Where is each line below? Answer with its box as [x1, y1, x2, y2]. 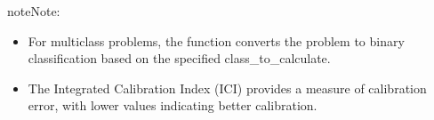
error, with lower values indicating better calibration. [28, 96, 317, 115]
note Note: [7, 2, 60, 20]
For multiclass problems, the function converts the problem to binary [28, 31, 405, 50]
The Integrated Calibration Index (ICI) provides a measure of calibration [28, 78, 427, 97]
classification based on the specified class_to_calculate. [28, 49, 331, 68]
